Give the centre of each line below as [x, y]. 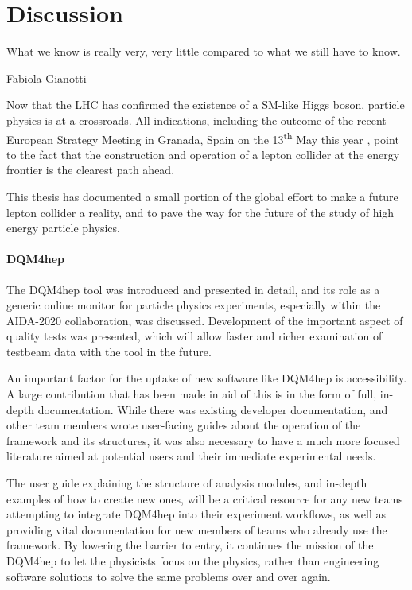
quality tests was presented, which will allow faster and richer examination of [194, 336]
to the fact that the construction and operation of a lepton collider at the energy [203, 154]
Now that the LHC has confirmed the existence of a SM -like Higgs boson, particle [206, 105]
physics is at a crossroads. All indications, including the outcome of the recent [196, 120]
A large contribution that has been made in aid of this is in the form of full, [192, 394]
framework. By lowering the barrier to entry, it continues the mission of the [190, 545]
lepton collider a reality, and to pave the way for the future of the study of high [200, 212]
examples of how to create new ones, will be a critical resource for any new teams [205, 498]
